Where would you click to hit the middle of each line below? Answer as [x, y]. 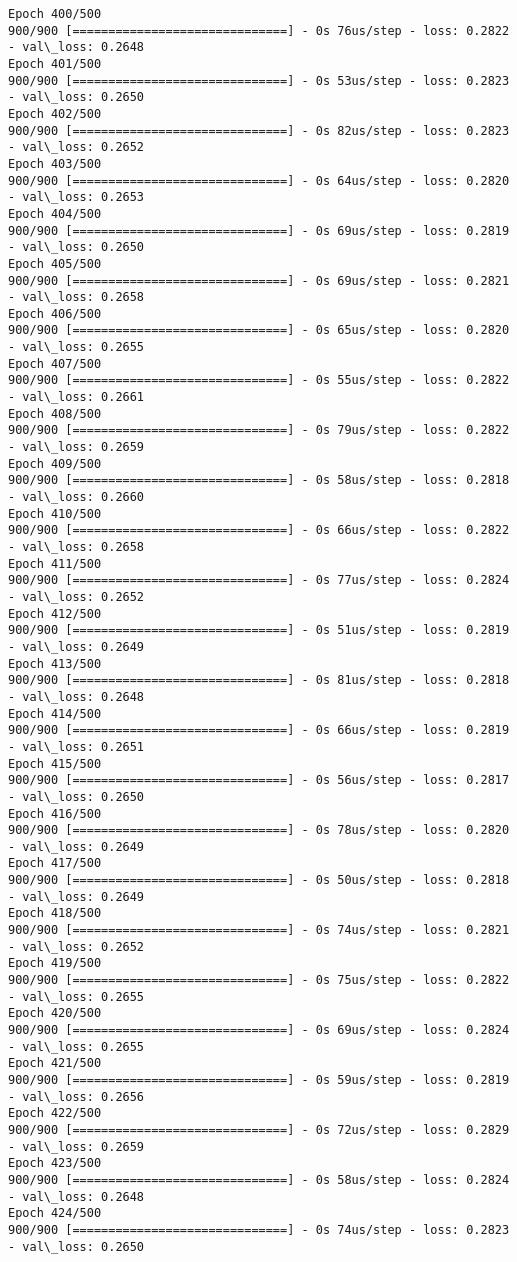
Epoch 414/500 [55, 713]
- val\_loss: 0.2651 [76, 746]
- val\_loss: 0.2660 [76, 497]
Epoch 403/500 [55, 163]
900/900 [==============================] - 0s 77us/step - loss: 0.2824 [259, 580]
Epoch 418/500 [55, 913]
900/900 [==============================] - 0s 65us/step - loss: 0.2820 [259, 330]
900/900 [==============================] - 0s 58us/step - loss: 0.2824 [259, 1179]
